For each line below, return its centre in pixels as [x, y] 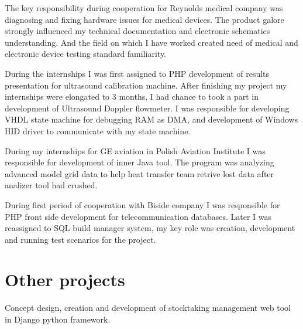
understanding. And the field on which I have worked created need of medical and [151, 42]
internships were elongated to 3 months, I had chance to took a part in [132, 96]
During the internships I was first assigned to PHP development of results [137, 73]
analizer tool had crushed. [51, 185]
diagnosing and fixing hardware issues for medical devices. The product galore [144, 19]
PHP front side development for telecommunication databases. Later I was [138, 216]
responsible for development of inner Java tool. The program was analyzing [140, 162]
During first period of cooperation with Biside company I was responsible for [142, 204]
